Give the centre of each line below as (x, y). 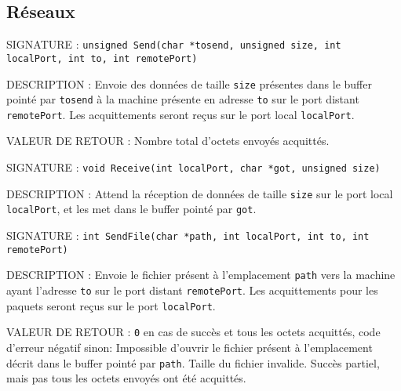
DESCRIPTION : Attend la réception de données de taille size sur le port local (200, 193)
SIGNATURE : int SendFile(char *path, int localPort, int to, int (188, 235)
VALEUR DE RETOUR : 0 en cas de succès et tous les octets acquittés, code (193, 332)
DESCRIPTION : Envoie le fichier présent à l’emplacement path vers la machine (201, 275)
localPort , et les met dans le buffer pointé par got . (131, 209)
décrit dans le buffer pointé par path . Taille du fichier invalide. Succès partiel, (193, 362)
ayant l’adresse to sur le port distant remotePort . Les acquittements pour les (192, 290)
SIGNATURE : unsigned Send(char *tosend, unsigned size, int (174, 44)
